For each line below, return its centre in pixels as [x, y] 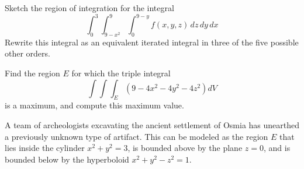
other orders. [27, 53]
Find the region [32, 73]
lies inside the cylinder [45, 148]
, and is [277, 148]
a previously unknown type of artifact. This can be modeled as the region [137, 136]
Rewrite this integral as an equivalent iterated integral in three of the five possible [152, 42]
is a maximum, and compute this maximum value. [94, 105]
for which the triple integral [121, 73]
